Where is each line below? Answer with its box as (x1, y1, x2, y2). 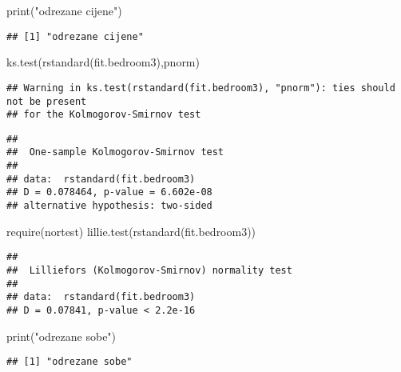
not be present (6, 95, 87, 107)
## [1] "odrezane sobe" (6, 356, 133, 368)
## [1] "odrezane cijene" (6, 30, 144, 42)
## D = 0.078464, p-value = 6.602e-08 (6, 186, 212, 198)
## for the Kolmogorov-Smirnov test (6, 109, 201, 121)
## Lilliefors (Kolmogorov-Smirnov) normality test (6, 265, 292, 276)
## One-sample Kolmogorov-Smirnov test (6, 146, 224, 158)
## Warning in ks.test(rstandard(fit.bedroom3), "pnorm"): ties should (6, 82, 395, 94)
